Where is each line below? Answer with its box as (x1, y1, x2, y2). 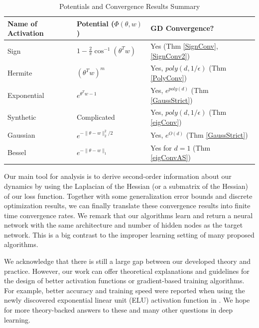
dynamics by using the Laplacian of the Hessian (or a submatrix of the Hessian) (4, 180, 249, 191)
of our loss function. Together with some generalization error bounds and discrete (4, 190, 253, 201)
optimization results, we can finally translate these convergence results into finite (4, 200, 251, 211)
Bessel (7, 147, 26, 158)
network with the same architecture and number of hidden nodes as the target (4, 220, 243, 230)
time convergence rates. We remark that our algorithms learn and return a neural (4, 210, 253, 220)
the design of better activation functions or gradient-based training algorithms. (4, 275, 245, 286)
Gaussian (7, 129, 35, 140)
